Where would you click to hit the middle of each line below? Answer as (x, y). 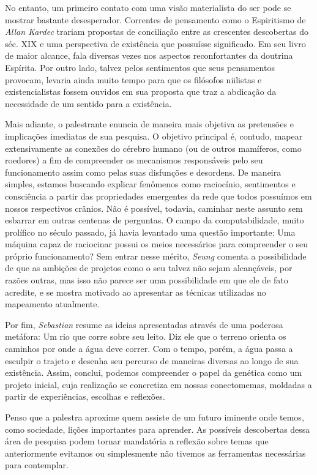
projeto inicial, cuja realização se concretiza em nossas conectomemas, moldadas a (158, 384)
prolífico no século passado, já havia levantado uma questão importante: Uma (150, 232)
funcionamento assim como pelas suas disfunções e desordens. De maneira (143, 172)
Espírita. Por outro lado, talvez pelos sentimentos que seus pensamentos (140, 67)
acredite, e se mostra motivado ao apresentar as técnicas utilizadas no (136, 292)
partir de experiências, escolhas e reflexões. (85, 396)
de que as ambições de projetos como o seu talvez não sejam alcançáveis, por (149, 268)
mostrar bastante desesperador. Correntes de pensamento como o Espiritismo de (155, 19)
